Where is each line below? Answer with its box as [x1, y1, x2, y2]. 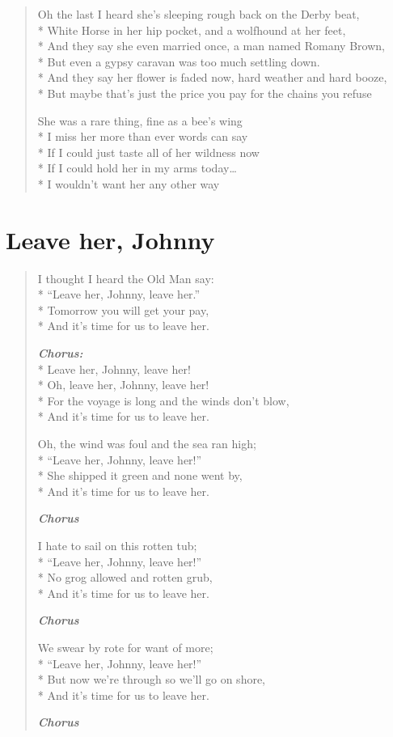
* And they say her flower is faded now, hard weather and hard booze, [37, 69, 387, 86]
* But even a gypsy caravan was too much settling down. [37, 53, 320, 70]
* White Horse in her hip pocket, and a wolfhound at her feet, [37, 21, 346, 38]
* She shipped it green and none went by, [37, 467, 243, 484]
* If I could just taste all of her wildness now [37, 143, 260, 160]
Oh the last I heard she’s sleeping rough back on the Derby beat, [37, 6, 360, 22]
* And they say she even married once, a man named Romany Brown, [37, 37, 385, 54]
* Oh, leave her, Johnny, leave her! [37, 376, 209, 393]
